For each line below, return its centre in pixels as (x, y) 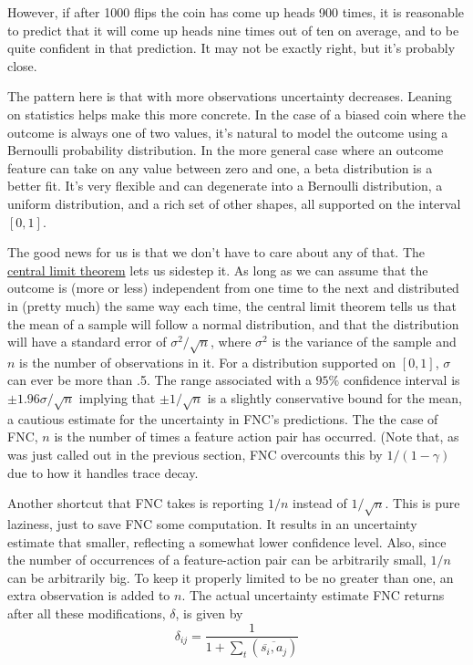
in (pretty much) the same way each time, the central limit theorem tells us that (232, 305)
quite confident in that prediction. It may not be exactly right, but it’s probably (231, 48)
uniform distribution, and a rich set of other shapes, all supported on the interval (234, 203)
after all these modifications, (87, 613)
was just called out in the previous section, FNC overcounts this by (195, 454)
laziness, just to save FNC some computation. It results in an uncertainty (212, 523)
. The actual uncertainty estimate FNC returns (313, 595)
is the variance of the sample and (364, 342)
